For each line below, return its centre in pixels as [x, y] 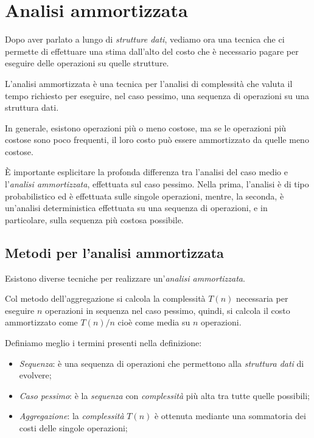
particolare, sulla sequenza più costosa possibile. [94, 219]
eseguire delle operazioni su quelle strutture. [87, 63]
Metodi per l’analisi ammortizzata [114, 252]
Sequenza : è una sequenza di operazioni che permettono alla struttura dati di [162, 363]
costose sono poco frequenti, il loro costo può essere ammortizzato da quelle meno [157, 140]
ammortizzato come [41, 322]
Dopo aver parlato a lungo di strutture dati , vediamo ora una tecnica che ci [145, 39]
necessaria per [262, 298]
